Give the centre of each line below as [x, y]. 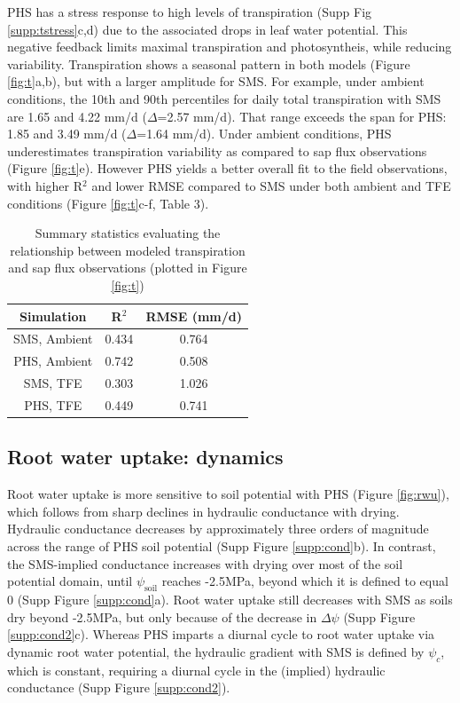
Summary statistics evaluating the [128, 233]
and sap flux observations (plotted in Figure [128, 268]
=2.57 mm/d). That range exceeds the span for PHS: [302, 116]
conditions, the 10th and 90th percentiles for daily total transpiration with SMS [224, 98]
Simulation [53, 316]
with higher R [45, 185]
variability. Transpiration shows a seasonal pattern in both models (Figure [209, 63]
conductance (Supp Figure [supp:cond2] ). [119, 687]
